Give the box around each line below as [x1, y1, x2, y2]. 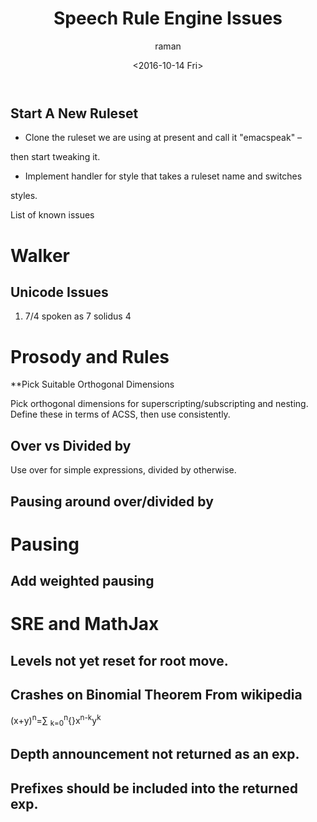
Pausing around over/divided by [10, 493, 214, 510]
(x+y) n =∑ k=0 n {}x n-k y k [10, 713, 102, 729]
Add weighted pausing [10, 573, 155, 590]
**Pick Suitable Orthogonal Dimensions [10, 378, 175, 391]
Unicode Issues [10, 283, 109, 301]
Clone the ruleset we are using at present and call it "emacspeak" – [24, 132, 303, 144]
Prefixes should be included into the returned [10, 780, 298, 797]
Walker [10, 244, 70, 267]
